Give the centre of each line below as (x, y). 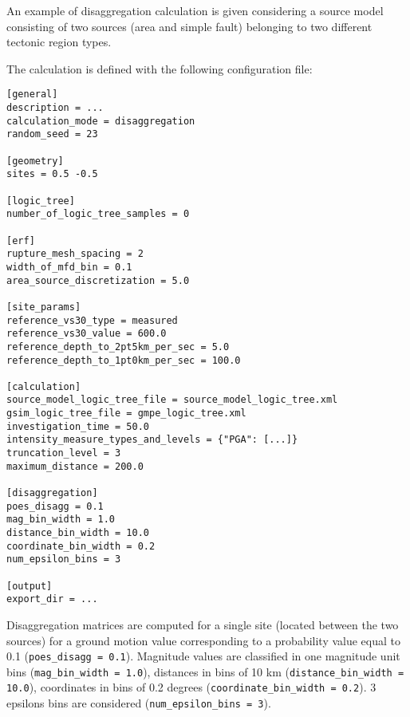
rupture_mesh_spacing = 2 (75, 254)
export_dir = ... (52, 599)
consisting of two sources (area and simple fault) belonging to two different (189, 26)
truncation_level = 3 (64, 453)
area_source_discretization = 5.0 (98, 280)
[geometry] (35, 161)
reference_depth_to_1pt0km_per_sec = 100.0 (124, 360)
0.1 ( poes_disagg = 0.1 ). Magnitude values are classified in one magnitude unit (203, 656)
